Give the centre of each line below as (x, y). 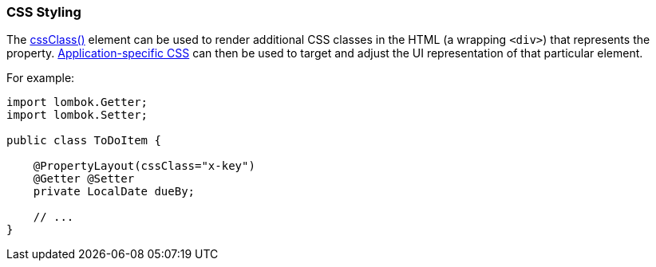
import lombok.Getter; (77, 102)
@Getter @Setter (84, 179)
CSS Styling (44, 12)
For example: (41, 78)
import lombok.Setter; (77, 115)
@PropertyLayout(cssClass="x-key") (144, 166)
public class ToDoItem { (84, 141)
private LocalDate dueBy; (114, 192)
